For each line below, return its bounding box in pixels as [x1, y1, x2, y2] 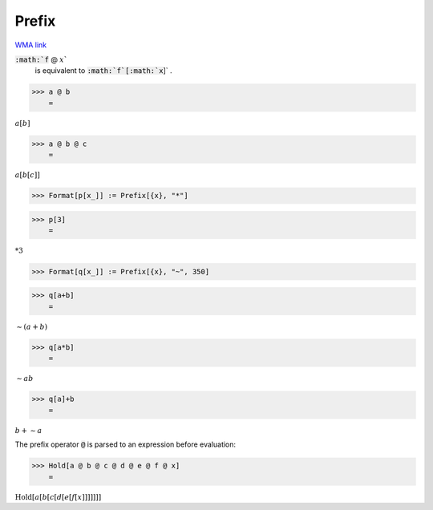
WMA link [14, 40, 47, 50]
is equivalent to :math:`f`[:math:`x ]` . [34, 66, 172, 75]
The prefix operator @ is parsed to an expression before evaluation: [14, 439, 237, 449]
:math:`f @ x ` [14, 55, 68, 64]
